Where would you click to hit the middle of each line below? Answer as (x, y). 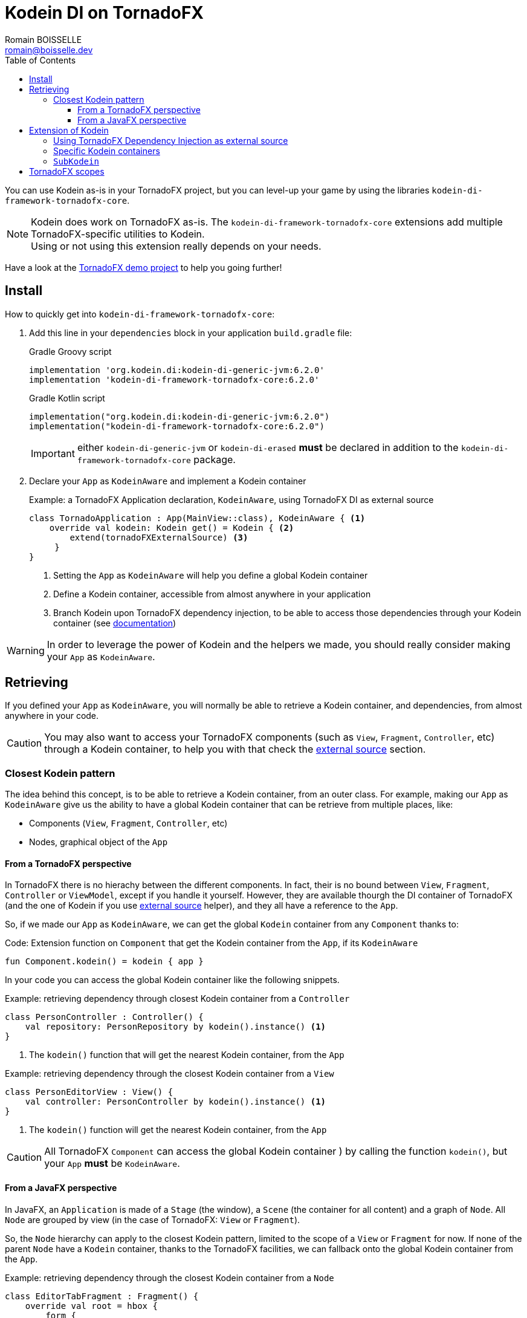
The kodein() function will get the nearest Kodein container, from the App (178, 1130)
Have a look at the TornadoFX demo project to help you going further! (144, 267)
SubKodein (76, 161)
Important (53, 453)
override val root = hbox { (91, 1306)
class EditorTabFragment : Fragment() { (102, 1296)
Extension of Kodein (69, 130)
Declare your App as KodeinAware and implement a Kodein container (168, 481)
